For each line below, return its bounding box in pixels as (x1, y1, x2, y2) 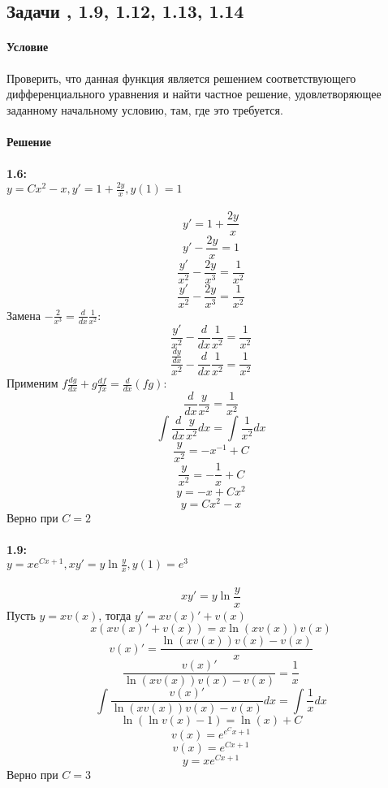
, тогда (98, 606, 131, 623)
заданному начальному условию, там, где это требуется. (6, 101, 283, 118)
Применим (6, 375, 58, 392)
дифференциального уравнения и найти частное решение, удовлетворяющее (6, 85, 382, 102)
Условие (6, 38, 49, 55)
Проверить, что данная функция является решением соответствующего (6, 69, 356, 86)
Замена (6, 306, 41, 323)
